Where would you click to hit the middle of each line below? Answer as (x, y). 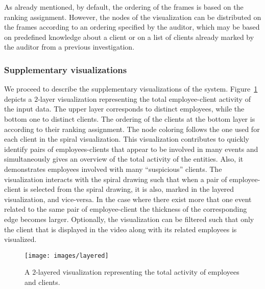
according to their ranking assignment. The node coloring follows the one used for (132, 129)
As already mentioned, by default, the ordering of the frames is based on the (124, 7)
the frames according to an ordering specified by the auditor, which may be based (132, 27)
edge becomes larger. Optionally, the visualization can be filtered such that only (129, 219)
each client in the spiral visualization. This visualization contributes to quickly (127, 139)
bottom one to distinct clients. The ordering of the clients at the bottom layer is (130, 118)
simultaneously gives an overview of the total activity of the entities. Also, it (124, 159)
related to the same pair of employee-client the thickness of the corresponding (126, 209)
